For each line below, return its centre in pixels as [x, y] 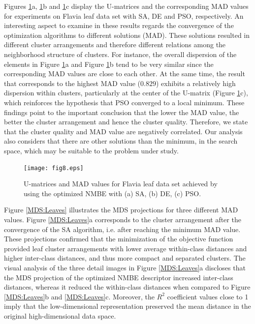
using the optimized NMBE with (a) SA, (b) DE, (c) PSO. [112, 193]
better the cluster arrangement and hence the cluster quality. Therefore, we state [126, 122]
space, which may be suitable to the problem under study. [91, 150]
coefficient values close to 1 [208, 296]
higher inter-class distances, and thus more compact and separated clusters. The [125, 258]
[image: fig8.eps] [54, 168]
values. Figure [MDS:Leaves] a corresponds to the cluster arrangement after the [123, 219]
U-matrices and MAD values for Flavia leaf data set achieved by [121, 184]
